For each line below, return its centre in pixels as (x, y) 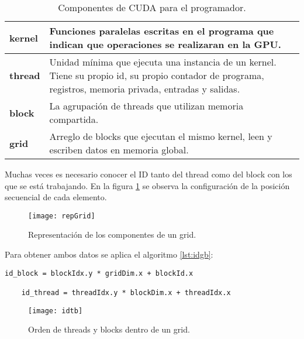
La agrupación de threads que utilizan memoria (146, 106)
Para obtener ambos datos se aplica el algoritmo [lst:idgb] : (109, 254)
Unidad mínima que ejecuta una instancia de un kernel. (163, 62)
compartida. (74, 119)
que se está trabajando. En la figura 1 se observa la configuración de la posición (147, 185)
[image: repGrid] (62, 216)
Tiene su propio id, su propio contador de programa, (157, 75)
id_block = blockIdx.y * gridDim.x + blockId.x (99, 273)
